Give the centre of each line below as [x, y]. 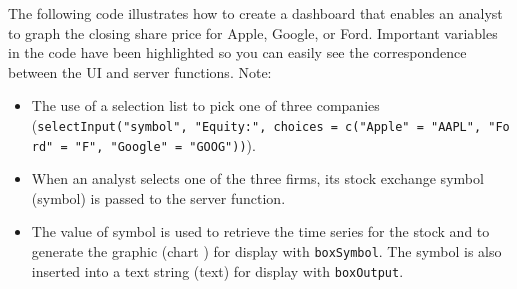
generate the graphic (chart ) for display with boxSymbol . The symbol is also [266, 251]
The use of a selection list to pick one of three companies [205, 105]
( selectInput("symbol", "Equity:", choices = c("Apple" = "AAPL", [256, 124]
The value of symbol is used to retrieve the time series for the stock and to [260, 231]
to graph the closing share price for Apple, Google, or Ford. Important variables [253, 32]
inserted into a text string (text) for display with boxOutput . [217, 270]
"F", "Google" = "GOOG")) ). [165, 144]
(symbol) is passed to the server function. [158, 197]
